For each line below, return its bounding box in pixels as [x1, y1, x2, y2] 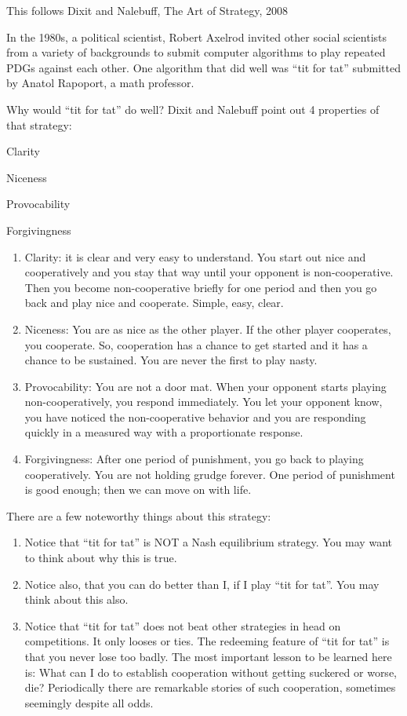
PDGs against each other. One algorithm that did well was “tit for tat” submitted [6, 59, 401, 75]
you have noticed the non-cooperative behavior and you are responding [24, 408, 366, 425]
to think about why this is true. [24, 550, 177, 566]
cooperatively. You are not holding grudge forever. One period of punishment [24, 466, 395, 482]
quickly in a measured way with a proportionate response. [24, 424, 303, 440]
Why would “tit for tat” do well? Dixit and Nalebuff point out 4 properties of [6, 100, 380, 117]
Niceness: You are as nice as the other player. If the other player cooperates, [24, 320, 391, 337]
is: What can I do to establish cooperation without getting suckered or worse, [24, 663, 397, 680]
